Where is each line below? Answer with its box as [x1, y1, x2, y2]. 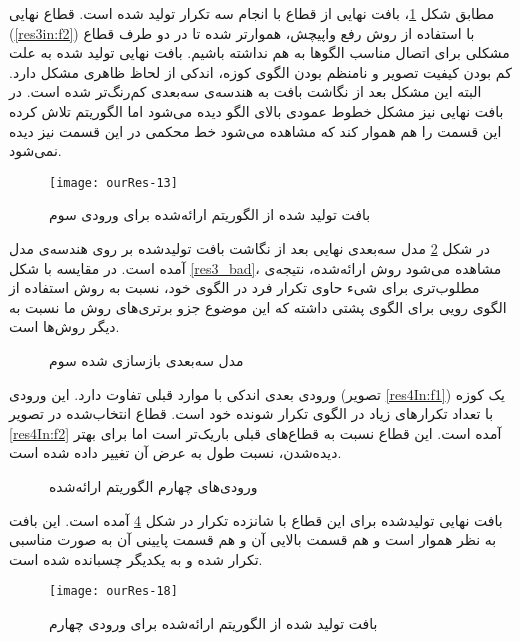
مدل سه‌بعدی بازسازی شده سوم [49, 349, 244, 370]
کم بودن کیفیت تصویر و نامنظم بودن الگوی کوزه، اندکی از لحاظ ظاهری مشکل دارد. [9, 61, 512, 82]
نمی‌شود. [9, 140, 62, 161]
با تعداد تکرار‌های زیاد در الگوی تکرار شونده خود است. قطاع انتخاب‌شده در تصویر [9, 403, 494, 424]
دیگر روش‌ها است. [9, 316, 120, 337]
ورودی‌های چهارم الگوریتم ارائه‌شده [49, 475, 258, 496]
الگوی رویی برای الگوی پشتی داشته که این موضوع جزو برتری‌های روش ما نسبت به [9, 296, 507, 317]
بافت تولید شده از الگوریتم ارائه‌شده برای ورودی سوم [49, 204, 371, 225]
